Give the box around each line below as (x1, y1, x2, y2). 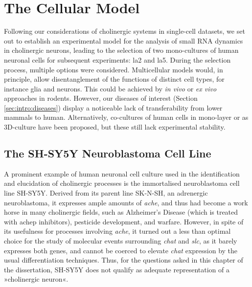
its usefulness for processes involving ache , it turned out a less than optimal (4, 226, 231, 236)
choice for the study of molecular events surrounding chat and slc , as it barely (4, 236, 237, 246)
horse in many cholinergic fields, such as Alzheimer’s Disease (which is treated (4, 207, 238, 217)
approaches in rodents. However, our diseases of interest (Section (4, 93, 198, 103)
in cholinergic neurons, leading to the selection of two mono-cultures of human (4, 45, 239, 55)
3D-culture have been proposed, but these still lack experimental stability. (4, 122, 226, 132)
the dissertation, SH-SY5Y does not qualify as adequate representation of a (4, 264, 229, 274)
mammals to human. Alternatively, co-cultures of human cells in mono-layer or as (4, 112, 249, 122)
